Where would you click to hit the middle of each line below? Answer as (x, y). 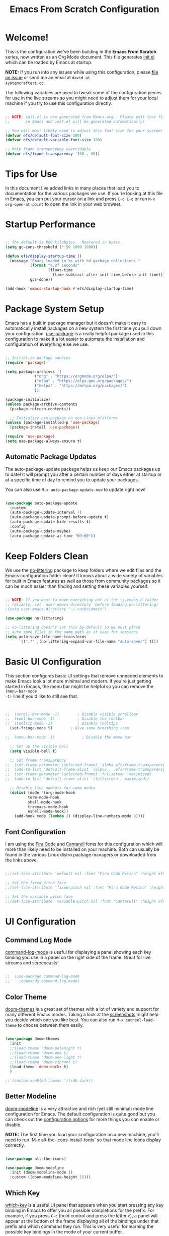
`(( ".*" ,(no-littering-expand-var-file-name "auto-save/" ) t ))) (88, 641)
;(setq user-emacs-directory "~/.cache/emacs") (56, 609)
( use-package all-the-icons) (36, 1159)
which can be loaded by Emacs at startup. (49, 62)
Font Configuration (36, 832)
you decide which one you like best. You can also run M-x (64, 1020)
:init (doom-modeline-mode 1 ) (41, 1172)
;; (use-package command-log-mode (43, 976)
